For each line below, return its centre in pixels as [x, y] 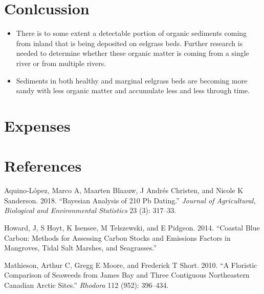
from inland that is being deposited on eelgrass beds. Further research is [129, 43]
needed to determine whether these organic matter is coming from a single [133, 53]
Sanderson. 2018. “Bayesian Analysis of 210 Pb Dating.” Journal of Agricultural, [130, 200]
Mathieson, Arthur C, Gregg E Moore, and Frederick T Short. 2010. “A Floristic [131, 265]
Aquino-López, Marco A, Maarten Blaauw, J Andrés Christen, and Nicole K [124, 190]
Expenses [37, 125]
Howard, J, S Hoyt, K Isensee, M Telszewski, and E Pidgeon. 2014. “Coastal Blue [132, 227]
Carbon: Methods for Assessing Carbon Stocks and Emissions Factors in [117, 237]
